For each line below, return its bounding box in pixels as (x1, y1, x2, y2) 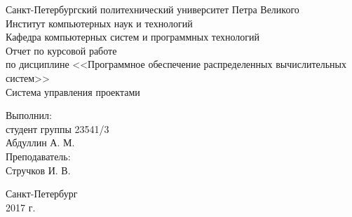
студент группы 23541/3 (6, 121, 109, 136)
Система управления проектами (6, 84, 140, 99)
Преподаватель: (6, 148, 71, 163)
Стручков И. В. (6, 162, 71, 177)
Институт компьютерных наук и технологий (6, 15, 193, 30)
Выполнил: (6, 108, 52, 122)
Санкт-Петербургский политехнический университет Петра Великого (6, 2, 299, 16)
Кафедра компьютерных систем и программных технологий (6, 29, 260, 44)
